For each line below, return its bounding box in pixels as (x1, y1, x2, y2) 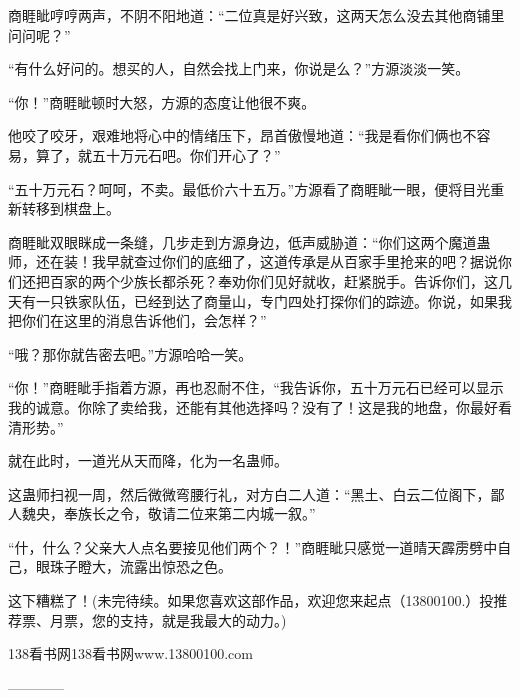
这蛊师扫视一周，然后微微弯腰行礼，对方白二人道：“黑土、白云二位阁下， (8, 483, 491, 504)
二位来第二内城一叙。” (175, 503, 316, 524)
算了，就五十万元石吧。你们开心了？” (35, 144, 281, 165)
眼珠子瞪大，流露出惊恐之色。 (35, 556, 232, 577)
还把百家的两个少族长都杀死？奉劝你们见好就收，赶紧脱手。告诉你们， (21, 270, 484, 291)
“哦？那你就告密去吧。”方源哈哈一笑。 (8, 343, 253, 364)
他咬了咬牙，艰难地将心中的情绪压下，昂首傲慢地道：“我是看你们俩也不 (8, 125, 477, 146)
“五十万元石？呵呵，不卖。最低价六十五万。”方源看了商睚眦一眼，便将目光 (8, 178, 491, 199)
